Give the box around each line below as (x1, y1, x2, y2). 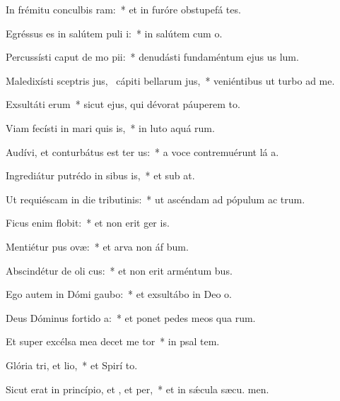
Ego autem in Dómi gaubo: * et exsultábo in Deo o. (6, 287, 232, 301)
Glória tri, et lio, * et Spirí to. (6, 357, 138, 372)
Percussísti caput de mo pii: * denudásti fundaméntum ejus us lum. (6, 49, 299, 64)
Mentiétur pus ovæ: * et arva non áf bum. (6, 239, 189, 253)
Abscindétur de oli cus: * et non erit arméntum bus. (6, 263, 233, 277)
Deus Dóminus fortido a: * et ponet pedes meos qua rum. (6, 310, 256, 325)
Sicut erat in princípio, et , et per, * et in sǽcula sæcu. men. (6, 381, 269, 396)
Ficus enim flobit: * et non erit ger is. (6, 215, 170, 230)
